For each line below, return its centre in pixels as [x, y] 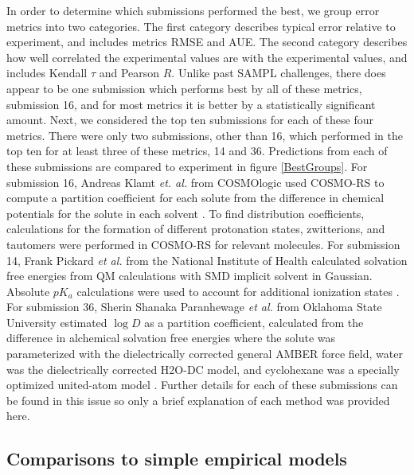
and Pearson [129, 73]
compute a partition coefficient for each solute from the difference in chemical [195, 198]
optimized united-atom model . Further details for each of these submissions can [202, 385]
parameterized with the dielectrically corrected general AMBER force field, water [205, 354]
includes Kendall [47, 73]
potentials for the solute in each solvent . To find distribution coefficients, [186, 213]
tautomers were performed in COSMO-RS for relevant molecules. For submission [203, 244]
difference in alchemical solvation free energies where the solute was [171, 338]
